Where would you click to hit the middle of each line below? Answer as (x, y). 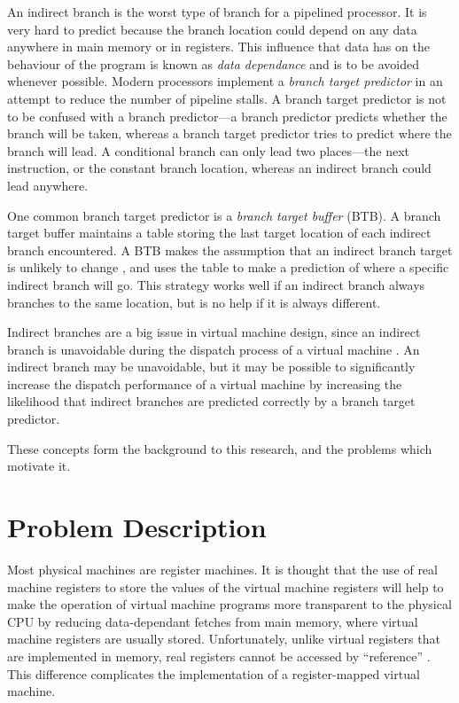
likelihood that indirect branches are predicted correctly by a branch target (211, 401)
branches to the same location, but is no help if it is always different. (194, 302)
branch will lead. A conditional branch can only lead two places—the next (209, 150)
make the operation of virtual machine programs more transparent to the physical (229, 604)
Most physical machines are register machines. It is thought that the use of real (222, 569)
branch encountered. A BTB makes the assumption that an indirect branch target (230, 250)
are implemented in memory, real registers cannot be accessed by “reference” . (219, 656)
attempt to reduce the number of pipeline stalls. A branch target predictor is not (227, 98)
